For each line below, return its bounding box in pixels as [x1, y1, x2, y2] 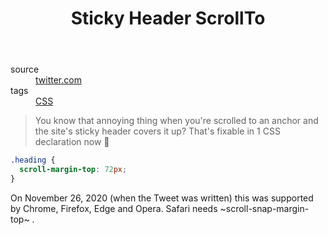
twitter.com [35, 74, 82, 86]
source [10, 63, 40, 76]
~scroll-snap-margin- [219, 202, 310, 214]
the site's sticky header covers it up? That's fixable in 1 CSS [34, 125, 281, 137]
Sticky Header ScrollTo [70, 7, 266, 30]
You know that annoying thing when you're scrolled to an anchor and [34, 115, 319, 127]
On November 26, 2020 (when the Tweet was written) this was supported [10, 192, 314, 204]
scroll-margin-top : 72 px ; [19, 165, 128, 175]
